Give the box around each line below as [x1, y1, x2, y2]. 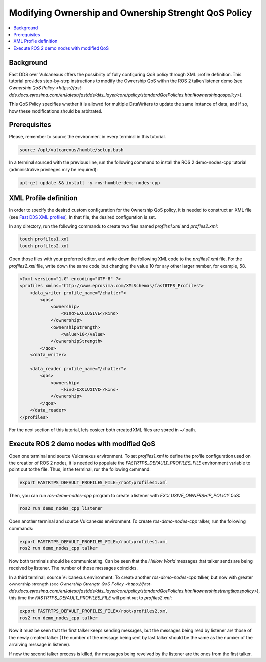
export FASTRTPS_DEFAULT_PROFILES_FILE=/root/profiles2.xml [19, 608, 168, 614]
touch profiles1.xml [19, 236, 69, 242]
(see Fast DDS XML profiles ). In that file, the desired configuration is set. [9, 214, 156, 220]
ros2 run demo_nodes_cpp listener [19, 506, 103, 511]
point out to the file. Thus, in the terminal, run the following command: [9, 467, 151, 472]
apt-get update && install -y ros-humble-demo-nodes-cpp [19, 180, 160, 185]
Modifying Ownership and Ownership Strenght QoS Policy [9, 7, 252, 18]
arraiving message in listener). [9, 642, 71, 648]
